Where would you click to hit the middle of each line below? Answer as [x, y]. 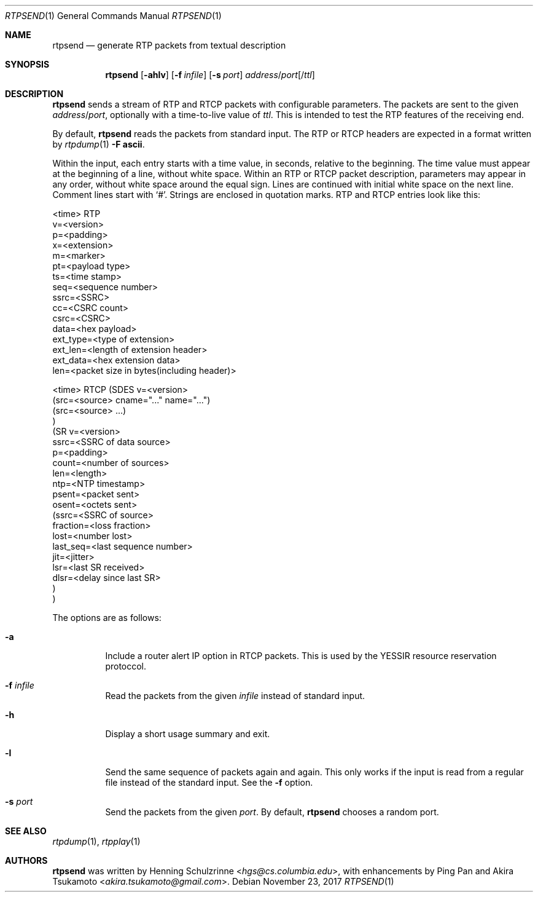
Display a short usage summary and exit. [188, 734]
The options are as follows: [107, 618]
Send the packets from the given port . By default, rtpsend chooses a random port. [272, 812]
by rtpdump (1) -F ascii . [99, 144]
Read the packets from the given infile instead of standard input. [235, 696]
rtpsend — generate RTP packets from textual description [169, 45]
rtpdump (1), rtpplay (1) [96, 841]
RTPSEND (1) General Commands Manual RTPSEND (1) [113, 16]
